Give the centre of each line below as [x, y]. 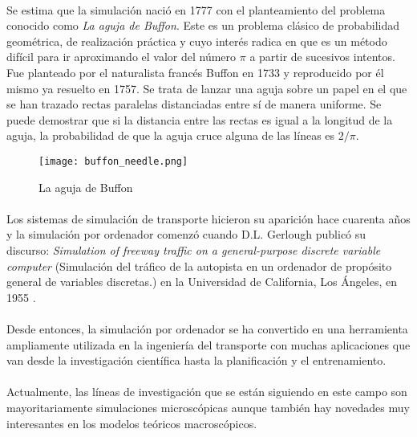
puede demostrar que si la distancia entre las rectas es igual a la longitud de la [200, 119]
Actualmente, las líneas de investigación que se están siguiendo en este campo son [207, 392]
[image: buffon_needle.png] [113, 161]
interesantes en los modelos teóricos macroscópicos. [132, 423]
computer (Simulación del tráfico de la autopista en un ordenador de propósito [199, 265]
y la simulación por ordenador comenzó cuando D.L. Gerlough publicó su [186, 234]
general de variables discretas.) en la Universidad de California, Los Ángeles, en [202, 282]
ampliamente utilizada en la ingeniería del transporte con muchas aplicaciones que [208, 344]
